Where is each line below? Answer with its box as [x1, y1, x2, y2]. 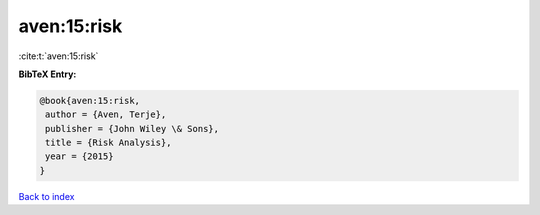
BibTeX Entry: [18, 68, 77, 80]
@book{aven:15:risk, [39, 95, 140, 106]
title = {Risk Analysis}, [45, 137, 172, 149]
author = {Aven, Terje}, [45, 109, 167, 120]
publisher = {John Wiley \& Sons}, [45, 123, 220, 134]
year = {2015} [45, 151, 114, 162]
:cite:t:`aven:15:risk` [18, 50, 99, 62]
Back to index [18, 190, 75, 202]
